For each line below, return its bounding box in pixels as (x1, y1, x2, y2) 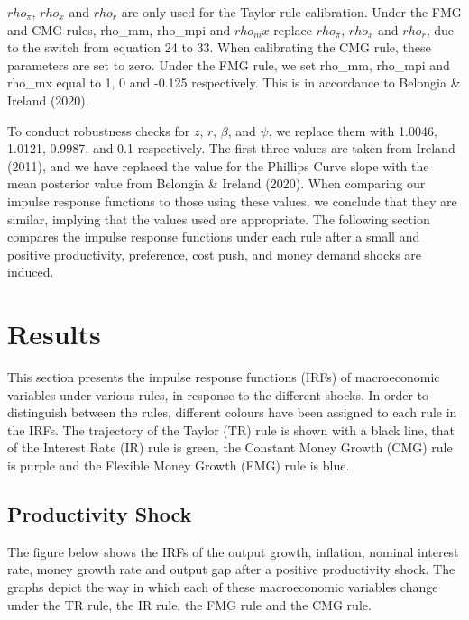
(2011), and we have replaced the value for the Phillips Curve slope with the (7, 156, 429, 175)
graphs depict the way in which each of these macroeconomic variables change (7, 577, 438, 596)
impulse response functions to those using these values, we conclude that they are (7, 191, 457, 210)
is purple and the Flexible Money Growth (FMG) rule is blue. (7, 456, 350, 474)
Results (7, 315, 101, 352)
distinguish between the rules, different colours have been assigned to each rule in (7, 403, 457, 422)
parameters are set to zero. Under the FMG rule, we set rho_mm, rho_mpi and (7, 55, 450, 74)
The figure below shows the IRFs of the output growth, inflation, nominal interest (7, 542, 459, 561)
